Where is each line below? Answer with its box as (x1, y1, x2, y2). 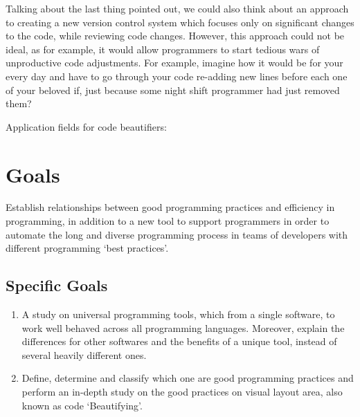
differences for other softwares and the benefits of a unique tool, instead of (21, 334, 337, 349)
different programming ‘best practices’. (6, 241, 169, 255)
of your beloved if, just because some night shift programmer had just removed (6, 82, 340, 97)
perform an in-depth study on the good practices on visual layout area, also (21, 384, 343, 399)
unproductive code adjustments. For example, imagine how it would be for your (6, 55, 343, 70)
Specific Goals (6, 275, 108, 296)
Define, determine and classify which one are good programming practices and (21, 371, 354, 385)
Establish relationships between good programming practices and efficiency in (6, 200, 335, 214)
